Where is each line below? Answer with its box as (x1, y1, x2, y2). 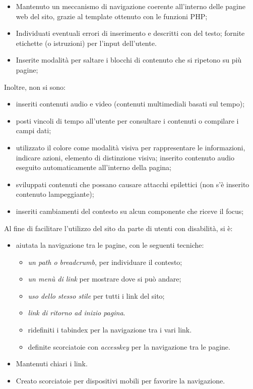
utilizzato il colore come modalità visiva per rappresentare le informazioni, (16, 142, 245, 152)
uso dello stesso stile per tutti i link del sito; (28, 290, 165, 301)
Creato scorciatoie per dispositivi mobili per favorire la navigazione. (16, 375, 225, 385)
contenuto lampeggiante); (16, 189, 94, 199)
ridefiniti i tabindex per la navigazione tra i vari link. (28, 324, 192, 335)
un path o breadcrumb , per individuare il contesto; (28, 256, 182, 267)
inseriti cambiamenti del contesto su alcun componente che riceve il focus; (16, 205, 244, 216)
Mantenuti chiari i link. (16, 358, 88, 369)
